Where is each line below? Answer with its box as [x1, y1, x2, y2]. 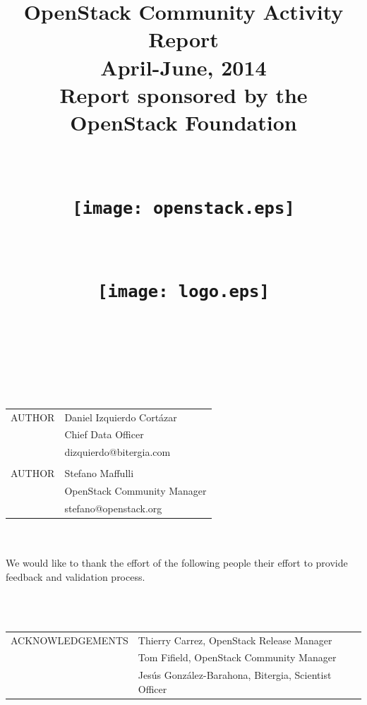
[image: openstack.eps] [72, 198, 295, 218]
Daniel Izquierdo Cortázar [64, 409, 177, 424]
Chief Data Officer [64, 427, 144, 442]
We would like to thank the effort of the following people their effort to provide [6, 555, 348, 570]
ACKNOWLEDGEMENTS [11, 632, 128, 647]
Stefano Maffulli [64, 466, 134, 481]
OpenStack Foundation [70, 107, 297, 136]
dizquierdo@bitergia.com [64, 445, 171, 459]
